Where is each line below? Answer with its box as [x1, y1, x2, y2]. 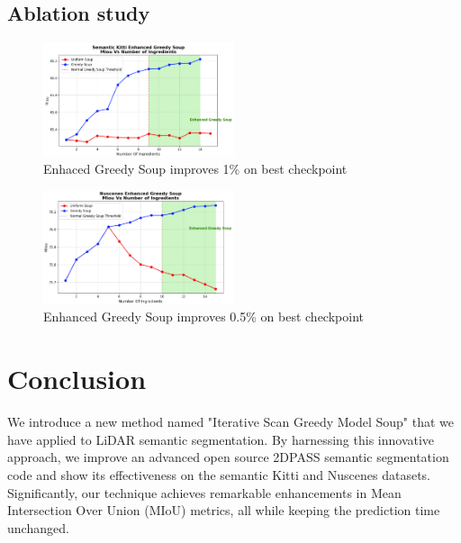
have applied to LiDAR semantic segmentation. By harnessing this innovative [7, 430, 435, 448]
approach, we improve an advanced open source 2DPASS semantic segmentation [7, 448, 449, 466]
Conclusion [7, 360, 147, 397]
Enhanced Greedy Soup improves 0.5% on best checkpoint [43, 307, 364, 326]
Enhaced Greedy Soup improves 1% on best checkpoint [43, 158, 348, 177]
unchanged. [7, 518, 69, 537]
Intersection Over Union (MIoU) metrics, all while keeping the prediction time [7, 501, 440, 520]
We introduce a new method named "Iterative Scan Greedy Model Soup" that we [7, 412, 455, 431]
